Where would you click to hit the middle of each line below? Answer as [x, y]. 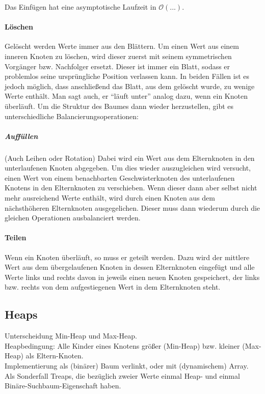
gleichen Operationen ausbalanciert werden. [73, 218]
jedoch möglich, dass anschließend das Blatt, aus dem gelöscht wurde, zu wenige [130, 86]
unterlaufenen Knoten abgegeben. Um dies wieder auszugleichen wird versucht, [128, 168]
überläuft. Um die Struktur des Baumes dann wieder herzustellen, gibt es [119, 106]
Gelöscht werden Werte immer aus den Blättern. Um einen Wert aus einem [122, 46]
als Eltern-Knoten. [55, 356]
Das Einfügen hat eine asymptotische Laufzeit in [81, 7]
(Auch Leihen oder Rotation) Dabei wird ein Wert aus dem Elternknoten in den [130, 158]
